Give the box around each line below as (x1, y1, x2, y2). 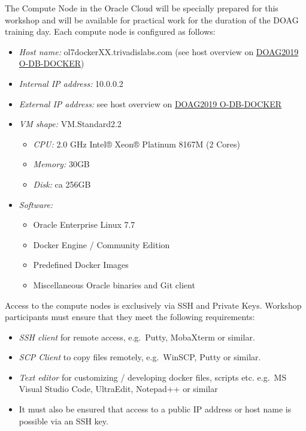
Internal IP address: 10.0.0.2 (19, 77, 123, 89)
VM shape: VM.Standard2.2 (19, 117, 122, 130)
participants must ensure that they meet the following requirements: (5, 311, 255, 323)
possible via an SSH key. (19, 414, 108, 427)
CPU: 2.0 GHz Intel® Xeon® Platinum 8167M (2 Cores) (33, 137, 240, 150)
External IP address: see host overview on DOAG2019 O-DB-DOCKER (19, 97, 282, 110)
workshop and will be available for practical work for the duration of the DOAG (5, 13, 299, 26)
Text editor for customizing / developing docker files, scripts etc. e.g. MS (19, 370, 287, 383)
